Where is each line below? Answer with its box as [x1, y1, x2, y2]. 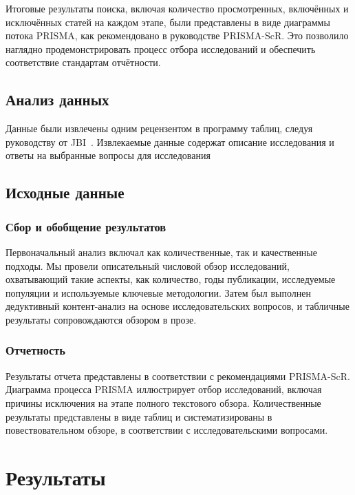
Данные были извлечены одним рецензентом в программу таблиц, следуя [6, 121, 313, 136]
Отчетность [6, 341, 65, 359]
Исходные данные [6, 182, 125, 203]
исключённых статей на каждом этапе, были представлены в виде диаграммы [6, 14, 330, 29]
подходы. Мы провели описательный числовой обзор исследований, [6, 258, 290, 273]
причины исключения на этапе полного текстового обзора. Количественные [6, 395, 321, 410]
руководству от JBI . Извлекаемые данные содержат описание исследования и [6, 134, 334, 149]
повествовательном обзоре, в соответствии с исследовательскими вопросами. [6, 423, 328, 437]
